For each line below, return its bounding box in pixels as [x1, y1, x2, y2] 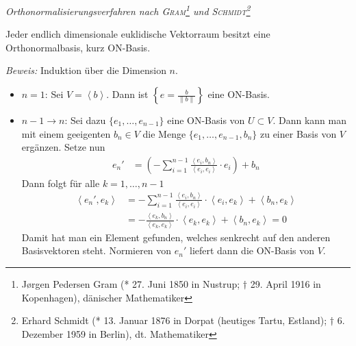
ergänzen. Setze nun [21, 140, 105, 154]
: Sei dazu [64, 113, 106, 127]
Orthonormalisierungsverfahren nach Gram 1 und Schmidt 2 [5, 2, 251, 18]
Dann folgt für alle [21, 175, 100, 190]
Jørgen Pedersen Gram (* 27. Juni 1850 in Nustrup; [21, 276, 240, 291]
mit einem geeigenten [21, 126, 111, 140]
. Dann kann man [272, 113, 346, 127]
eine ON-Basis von [167, 113, 245, 127]
